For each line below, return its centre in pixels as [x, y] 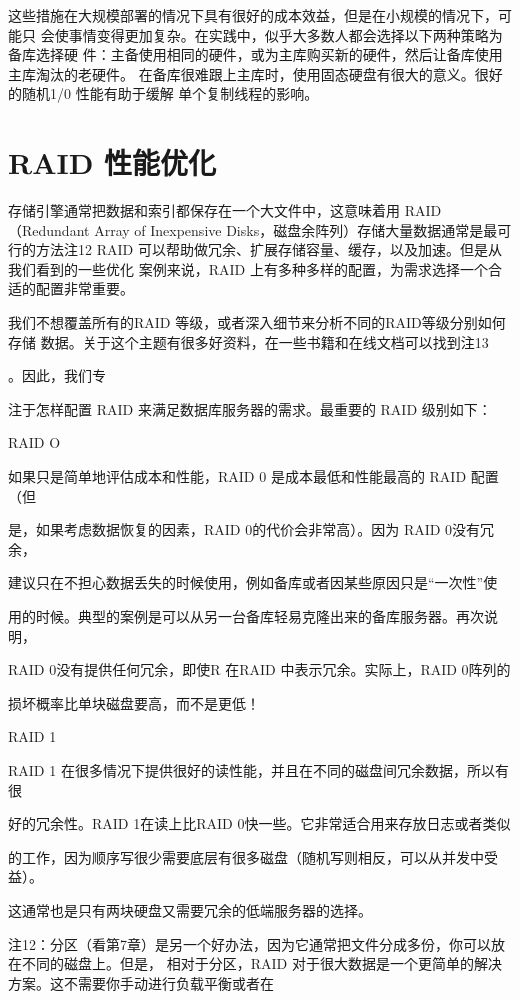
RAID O [34, 442]
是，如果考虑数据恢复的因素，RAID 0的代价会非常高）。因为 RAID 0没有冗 [251, 529]
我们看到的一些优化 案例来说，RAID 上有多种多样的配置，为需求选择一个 [248, 268]
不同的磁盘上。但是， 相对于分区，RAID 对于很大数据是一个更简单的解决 [261, 963]
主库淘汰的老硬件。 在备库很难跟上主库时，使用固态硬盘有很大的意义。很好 [255, 73]
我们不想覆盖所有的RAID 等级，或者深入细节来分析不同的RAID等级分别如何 [257, 322]
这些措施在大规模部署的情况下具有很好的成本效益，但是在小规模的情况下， [253, 15]
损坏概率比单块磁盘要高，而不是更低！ [134, 702]
